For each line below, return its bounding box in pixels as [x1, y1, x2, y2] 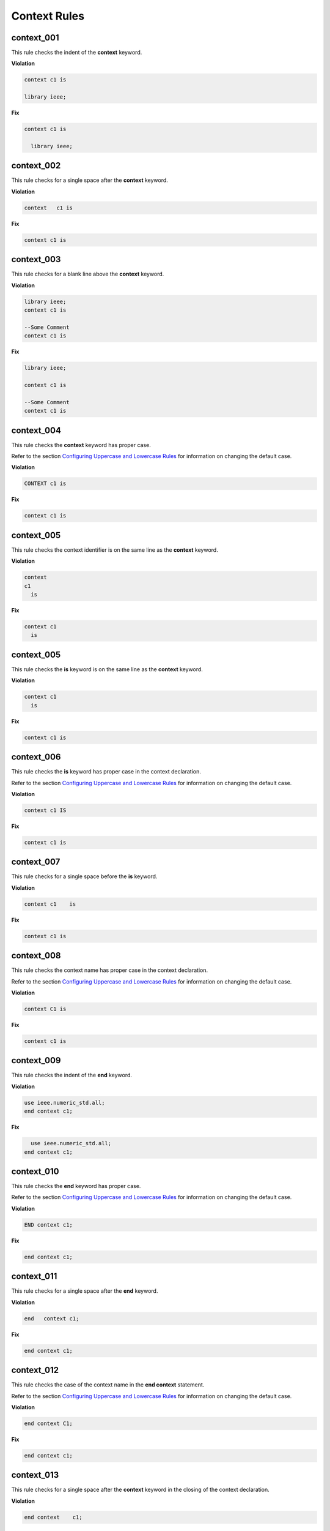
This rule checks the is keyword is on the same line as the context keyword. [11, 665, 203, 673]
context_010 [11, 1167, 59, 1176]
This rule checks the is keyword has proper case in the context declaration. [11, 768, 201, 775]
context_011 [11, 1271, 57, 1282]
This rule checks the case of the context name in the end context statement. [11, 1381, 205, 1388]
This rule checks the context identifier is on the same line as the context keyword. [11, 546, 218, 554]
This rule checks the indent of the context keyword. [11, 49, 142, 56]
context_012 [11, 1365, 59, 1375]
